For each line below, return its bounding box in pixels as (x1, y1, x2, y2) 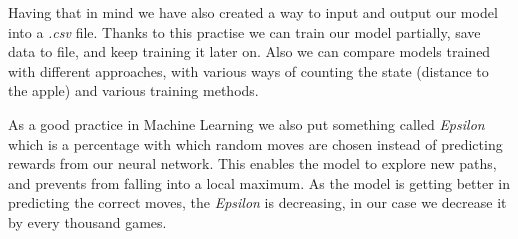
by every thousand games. (8, 211, 167, 232)
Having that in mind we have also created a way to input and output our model (8, 2, 498, 22)
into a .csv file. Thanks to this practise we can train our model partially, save (8, 21, 481, 42)
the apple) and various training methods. (8, 80, 259, 101)
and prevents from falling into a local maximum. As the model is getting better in (8, 172, 511, 193)
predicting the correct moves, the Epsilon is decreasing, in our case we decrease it (8, 192, 507, 213)
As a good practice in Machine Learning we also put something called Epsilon (8, 113, 485, 134)
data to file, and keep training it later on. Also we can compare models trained (8, 41, 491, 62)
